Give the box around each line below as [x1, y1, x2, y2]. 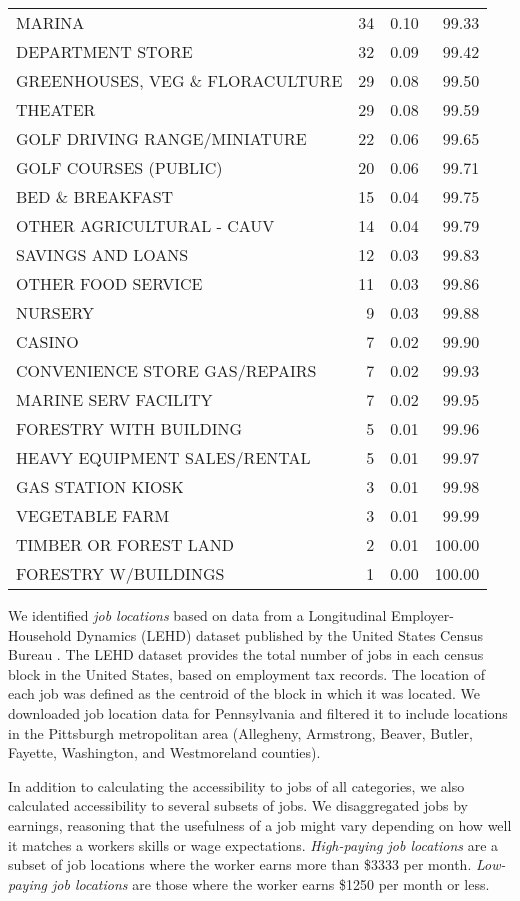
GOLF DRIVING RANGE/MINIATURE [16, 127, 307, 150]
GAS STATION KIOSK [16, 475, 184, 498]
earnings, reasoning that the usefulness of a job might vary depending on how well [8, 814, 512, 835]
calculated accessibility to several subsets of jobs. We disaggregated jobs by [8, 795, 469, 816]
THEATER [16, 98, 96, 121]
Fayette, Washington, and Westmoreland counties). [8, 742, 321, 763]
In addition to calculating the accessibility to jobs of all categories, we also [8, 775, 465, 796]
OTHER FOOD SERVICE [16, 272, 203, 295]
